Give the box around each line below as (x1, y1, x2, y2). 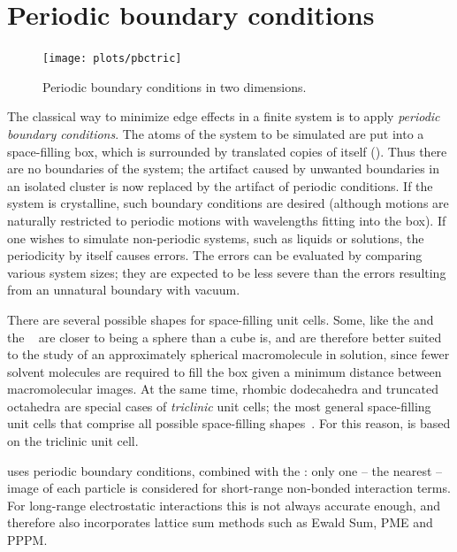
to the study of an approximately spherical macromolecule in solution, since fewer (7, 345, 450, 364)
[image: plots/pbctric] (42, 52, 182, 65)
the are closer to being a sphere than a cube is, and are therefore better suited (7, 327, 442, 346)
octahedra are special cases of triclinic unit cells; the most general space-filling (7, 396, 431, 415)
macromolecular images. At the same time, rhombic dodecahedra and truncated (7, 379, 438, 398)
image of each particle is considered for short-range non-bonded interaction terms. (7, 479, 451, 497)
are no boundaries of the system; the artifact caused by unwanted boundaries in (7, 159, 440, 178)
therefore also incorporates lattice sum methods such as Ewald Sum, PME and (7, 513, 433, 532)
